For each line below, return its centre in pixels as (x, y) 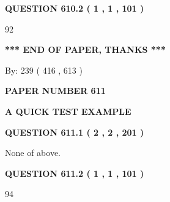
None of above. (33, 153)
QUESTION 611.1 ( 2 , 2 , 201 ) (75, 132)
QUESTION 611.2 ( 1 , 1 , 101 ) (75, 173)
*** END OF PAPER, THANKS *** (85, 49)
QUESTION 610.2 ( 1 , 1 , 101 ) (75, 8)
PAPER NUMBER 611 (55, 91)
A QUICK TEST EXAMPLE (68, 111)
